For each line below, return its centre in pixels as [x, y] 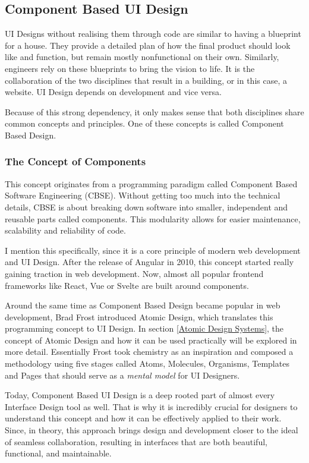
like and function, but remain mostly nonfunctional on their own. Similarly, [142, 57]
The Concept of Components [75, 161]
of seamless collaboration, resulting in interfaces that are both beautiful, [136, 441]
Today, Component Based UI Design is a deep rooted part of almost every [140, 395]
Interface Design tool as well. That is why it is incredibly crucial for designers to [151, 406]
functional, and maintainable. [58, 453]
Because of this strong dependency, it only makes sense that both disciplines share [154, 111]
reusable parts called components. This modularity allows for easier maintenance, [153, 218]
